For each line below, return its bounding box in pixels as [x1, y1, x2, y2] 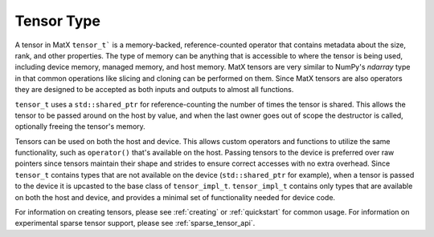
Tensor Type [14, 12, 100, 30]
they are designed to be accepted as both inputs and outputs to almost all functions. [14, 85, 294, 94]
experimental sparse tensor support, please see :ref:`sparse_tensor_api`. [14, 219, 256, 228]
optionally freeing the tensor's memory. [14, 122, 146, 131]
